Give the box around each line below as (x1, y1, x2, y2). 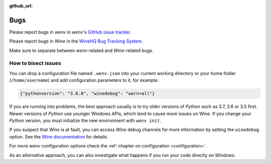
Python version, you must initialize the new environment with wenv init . (9, 117, 162, 123)
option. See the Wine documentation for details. (9, 133, 108, 139)
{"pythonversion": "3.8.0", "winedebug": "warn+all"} (20, 90, 155, 96)
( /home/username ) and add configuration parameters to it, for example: (9, 77, 159, 83)
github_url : (9, 3, 33, 8)
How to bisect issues (9, 60, 61, 67)
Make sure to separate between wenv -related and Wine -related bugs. (9, 47, 154, 53)
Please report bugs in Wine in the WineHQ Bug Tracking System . (9, 38, 143, 44)
